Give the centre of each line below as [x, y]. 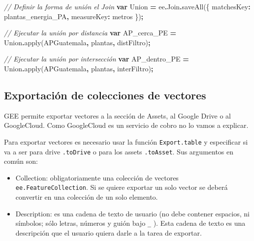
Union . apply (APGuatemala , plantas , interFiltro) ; [79, 68]
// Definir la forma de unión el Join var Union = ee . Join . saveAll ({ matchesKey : [127, 6]
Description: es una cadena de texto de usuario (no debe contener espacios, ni [132, 213]
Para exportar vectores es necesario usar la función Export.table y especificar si [126, 141]
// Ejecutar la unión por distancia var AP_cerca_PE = [90, 33]
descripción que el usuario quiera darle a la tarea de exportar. [109, 232]
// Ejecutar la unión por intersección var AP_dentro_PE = [96, 59]
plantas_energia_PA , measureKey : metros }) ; [74, 16]
